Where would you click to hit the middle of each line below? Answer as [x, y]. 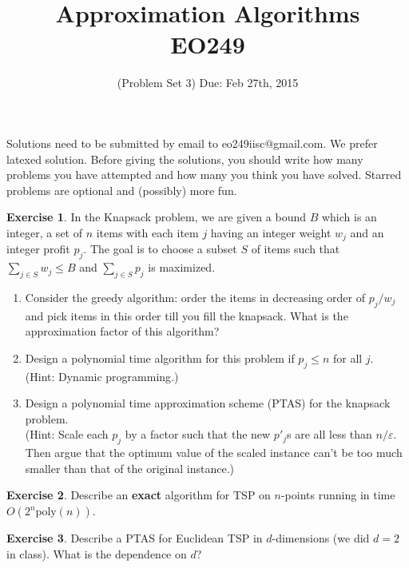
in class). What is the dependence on [97, 553]
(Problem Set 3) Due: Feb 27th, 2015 [208, 83]
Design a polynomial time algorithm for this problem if [160, 357]
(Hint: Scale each [67, 434]
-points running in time [338, 495]
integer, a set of [44, 232]
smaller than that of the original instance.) [129, 468]
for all [347, 357]
